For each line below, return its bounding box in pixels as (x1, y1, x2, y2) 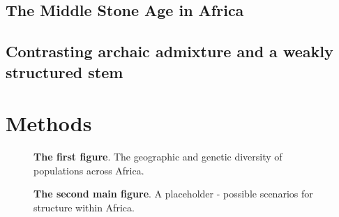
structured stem (6, 61, 123, 82)
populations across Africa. (33, 163, 144, 177)
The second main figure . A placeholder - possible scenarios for (33, 186, 313, 201)
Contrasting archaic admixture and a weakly (6, 40, 333, 62)
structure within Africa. (33, 200, 135, 214)
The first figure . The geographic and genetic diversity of (33, 149, 282, 164)
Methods (6, 109, 92, 137)
